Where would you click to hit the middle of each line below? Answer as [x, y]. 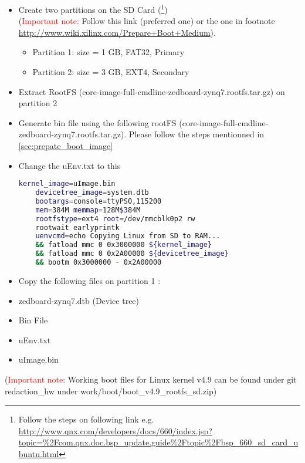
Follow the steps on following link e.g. [86, 419]
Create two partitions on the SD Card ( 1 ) [93, 9]
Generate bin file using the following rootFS [97, 122]
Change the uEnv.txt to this [70, 165]
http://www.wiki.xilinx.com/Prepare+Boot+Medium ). [117, 32]
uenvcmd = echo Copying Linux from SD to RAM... [128, 236]
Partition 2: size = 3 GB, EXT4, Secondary [111, 72]
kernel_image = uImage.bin [67, 184]
